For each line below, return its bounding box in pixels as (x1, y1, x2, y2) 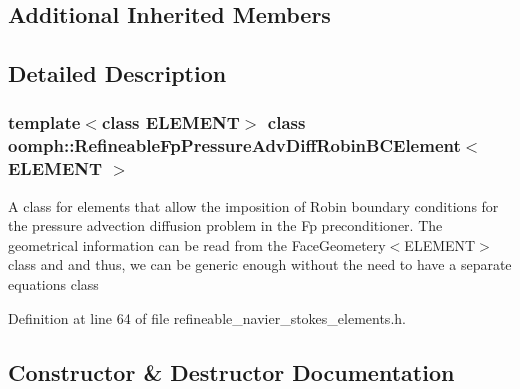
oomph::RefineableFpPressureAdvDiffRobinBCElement (8, 133, 461, 158)
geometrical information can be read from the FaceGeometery (8, 234, 386, 255)
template (8, 110, 81, 135)
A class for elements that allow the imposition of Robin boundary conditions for (8, 195, 499, 216)
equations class (8, 274, 99, 294)
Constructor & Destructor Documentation (8, 356, 455, 387)
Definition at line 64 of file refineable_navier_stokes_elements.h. (8, 307, 406, 328)
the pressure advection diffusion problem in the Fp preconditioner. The (8, 215, 443, 236)
